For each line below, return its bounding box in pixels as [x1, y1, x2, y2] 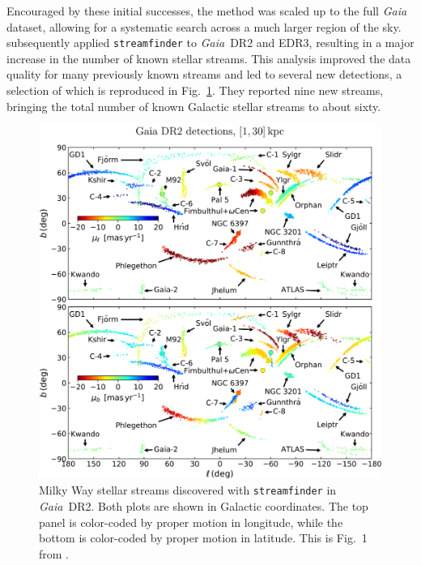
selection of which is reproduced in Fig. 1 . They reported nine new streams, [6, 82, 384, 99]
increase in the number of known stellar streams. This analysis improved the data [6, 49, 411, 66]
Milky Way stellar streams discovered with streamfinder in [39, 482, 337, 499]
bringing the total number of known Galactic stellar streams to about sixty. [6, 97, 381, 114]
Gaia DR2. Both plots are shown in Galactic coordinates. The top [39, 497, 368, 514]
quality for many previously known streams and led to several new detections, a [6, 66, 402, 83]
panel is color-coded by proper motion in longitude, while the [39, 513, 343, 530]
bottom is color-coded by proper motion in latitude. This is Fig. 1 [39, 529, 368, 546]
